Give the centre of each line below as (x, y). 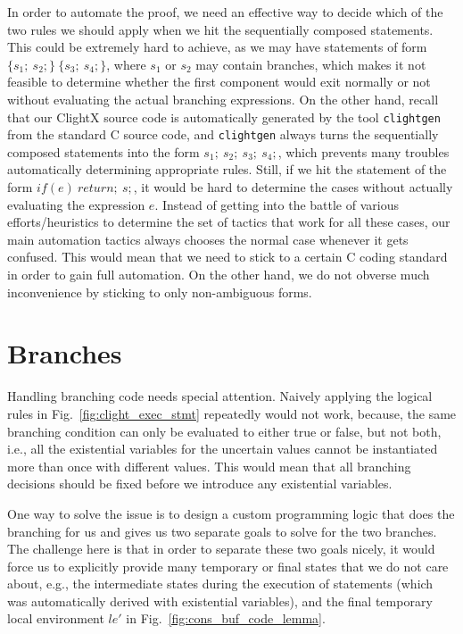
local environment (56, 618)
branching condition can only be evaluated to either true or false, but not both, (224, 431)
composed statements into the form (103, 151)
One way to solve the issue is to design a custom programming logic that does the (231, 513)
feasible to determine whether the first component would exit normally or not (219, 82)
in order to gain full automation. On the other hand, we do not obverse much (219, 275)
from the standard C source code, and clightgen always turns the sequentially (223, 134)
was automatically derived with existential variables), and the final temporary (220, 601)
